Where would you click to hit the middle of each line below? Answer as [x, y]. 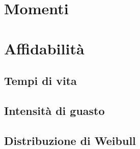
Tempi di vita [40, 81]
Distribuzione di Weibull [70, 140]
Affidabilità [44, 48]
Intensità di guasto [54, 110]
